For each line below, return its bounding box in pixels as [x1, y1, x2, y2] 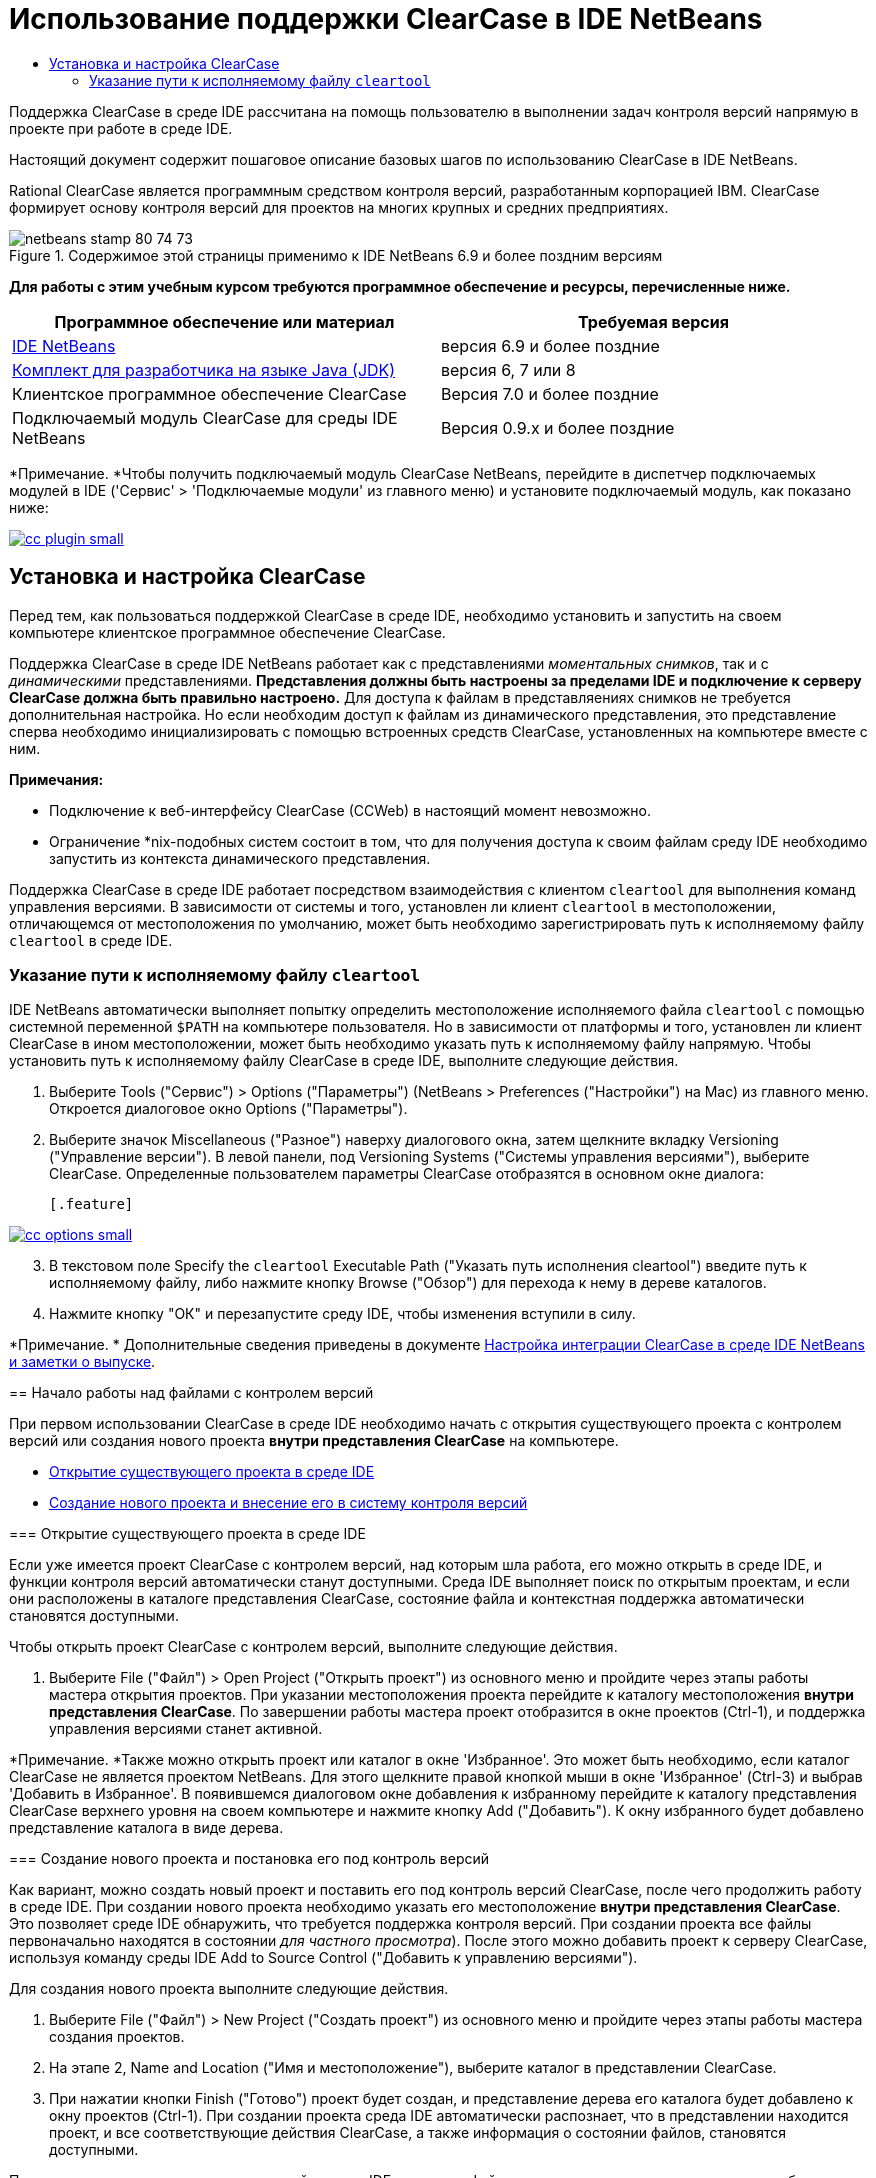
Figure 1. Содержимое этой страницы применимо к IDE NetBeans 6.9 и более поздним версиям [9, 246, 663, 264]
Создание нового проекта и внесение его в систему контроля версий [49, 1494, 528, 1512]
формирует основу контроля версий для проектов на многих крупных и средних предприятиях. [9, 198, 669, 216]
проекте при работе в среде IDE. [9, 119, 233, 137]
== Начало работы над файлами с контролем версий [9, 1384, 374, 1402]
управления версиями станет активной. [49, 1720, 323, 1738]
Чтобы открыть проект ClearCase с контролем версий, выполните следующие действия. [9, 1638, 618, 1656]
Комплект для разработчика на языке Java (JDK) [12, 359, 396, 380]
